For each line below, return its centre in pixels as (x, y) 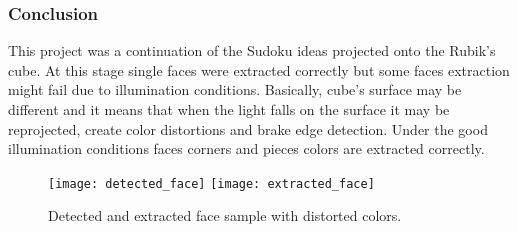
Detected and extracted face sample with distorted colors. (225, 215)
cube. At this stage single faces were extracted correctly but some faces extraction (259, 69)
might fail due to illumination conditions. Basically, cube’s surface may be (235, 89)
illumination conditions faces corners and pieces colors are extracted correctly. (246, 148)
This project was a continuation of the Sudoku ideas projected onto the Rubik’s (252, 50)
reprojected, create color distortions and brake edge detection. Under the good (248, 128)
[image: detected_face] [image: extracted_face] (211, 183)
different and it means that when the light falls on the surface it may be (229, 109)
